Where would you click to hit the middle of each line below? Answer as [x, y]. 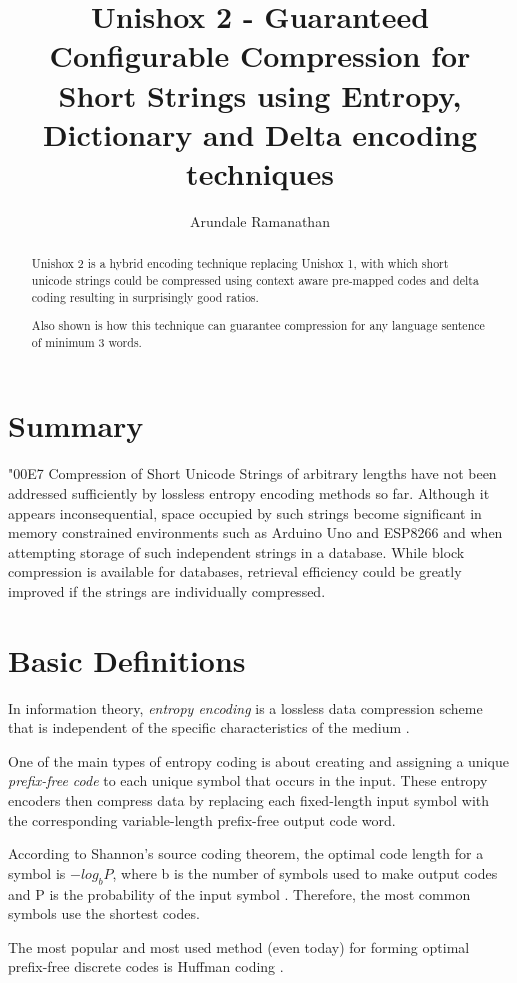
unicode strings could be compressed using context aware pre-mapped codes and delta [255, 279]
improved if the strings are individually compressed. [167, 590]
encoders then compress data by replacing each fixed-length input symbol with [249, 800]
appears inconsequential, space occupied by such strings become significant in [245, 512]
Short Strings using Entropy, [260, 94]
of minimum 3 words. [86, 341]
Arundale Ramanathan [260, 220]
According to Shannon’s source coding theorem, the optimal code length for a [246, 853]
